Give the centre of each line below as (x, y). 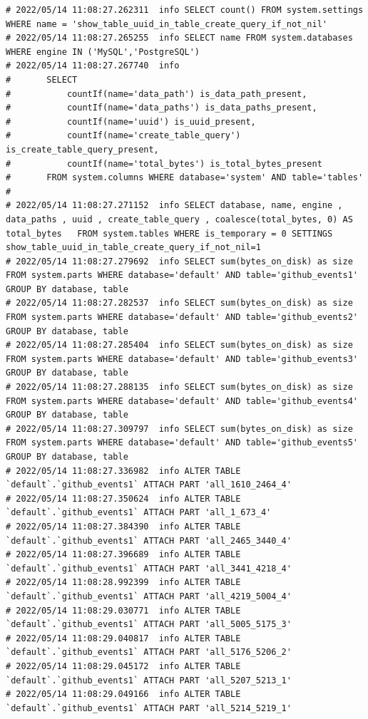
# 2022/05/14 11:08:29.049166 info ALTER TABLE (123, 694)
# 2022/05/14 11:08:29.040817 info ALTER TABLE (123, 638)
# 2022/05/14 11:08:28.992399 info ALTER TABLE (123, 583)
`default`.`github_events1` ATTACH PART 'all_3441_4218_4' (149, 568)
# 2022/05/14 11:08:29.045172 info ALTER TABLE (123, 666)
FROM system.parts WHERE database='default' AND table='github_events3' (182, 359)
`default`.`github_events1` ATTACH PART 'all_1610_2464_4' (149, 485)
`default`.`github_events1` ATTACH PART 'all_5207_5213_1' (149, 680)
